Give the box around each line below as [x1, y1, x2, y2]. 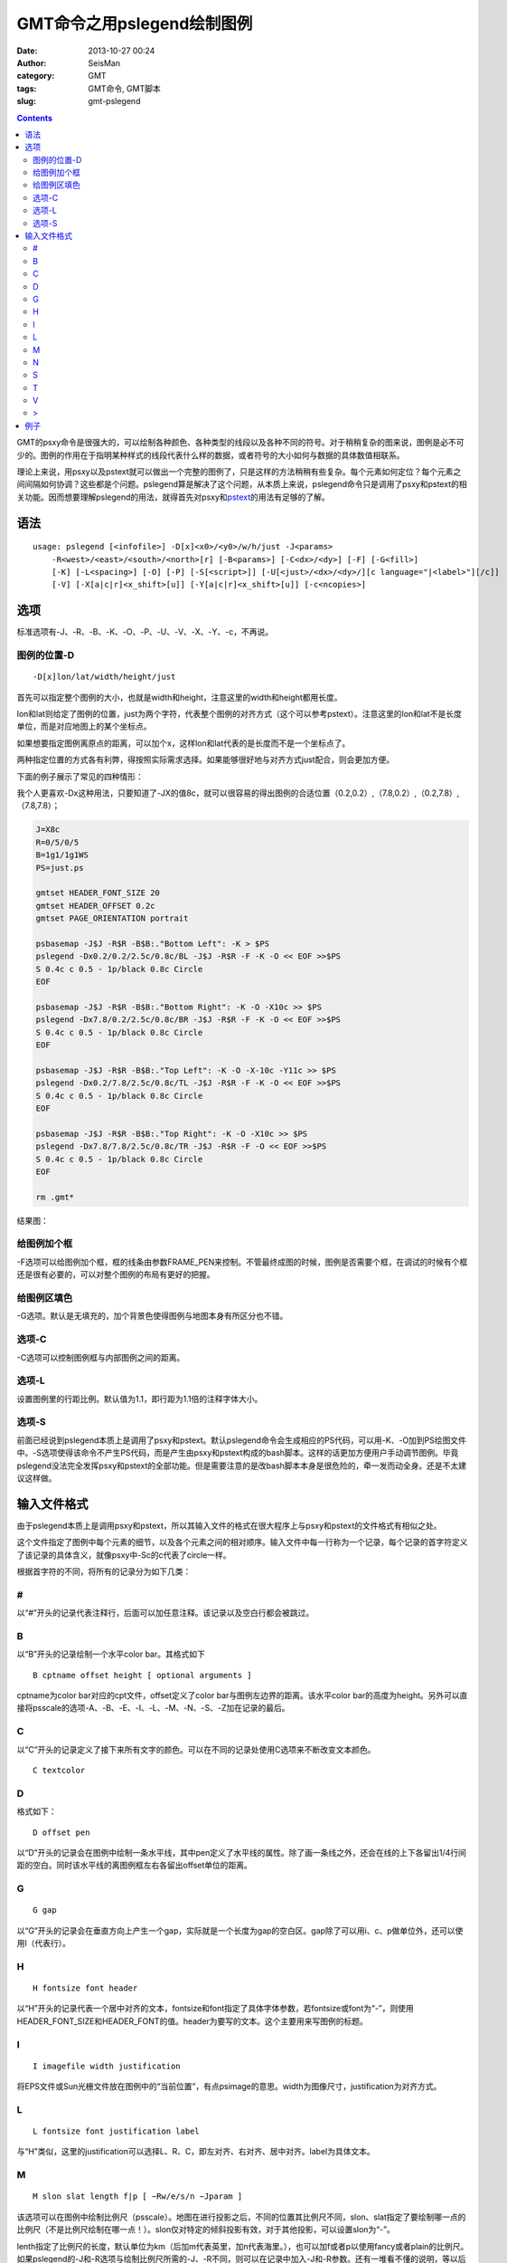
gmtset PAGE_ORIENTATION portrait [35, 913, 189, 923]
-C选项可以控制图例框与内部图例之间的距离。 [16, 1351, 185, 1362]
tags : [16, 82, 37, 94]
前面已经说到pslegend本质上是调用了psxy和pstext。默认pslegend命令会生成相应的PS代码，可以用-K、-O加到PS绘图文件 [16, 1435, 467, 1446]
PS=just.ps [35, 863, 84, 873]
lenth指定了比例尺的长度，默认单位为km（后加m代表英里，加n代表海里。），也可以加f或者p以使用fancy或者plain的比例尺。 [16, 2240, 469, 2251]
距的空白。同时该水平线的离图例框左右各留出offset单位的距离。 [16, 1860, 253, 1871]
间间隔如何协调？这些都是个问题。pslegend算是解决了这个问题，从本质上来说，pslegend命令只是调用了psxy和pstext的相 [16, 479, 467, 490]
